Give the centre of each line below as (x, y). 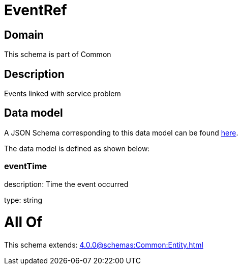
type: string (23, 200)
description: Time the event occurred (66, 184)
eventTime (26, 166)
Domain (24, 35)
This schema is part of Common (58, 55)
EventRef (36, 10)
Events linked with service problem (63, 94)
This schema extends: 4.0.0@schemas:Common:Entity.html (104, 245)
